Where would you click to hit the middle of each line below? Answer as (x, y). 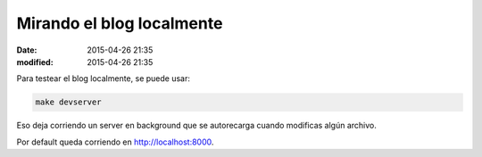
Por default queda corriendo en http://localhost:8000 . (115, 142)
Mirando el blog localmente (120, 23)
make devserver (68, 102)
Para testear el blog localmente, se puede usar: (104, 78)
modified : (35, 62)
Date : (27, 50)
